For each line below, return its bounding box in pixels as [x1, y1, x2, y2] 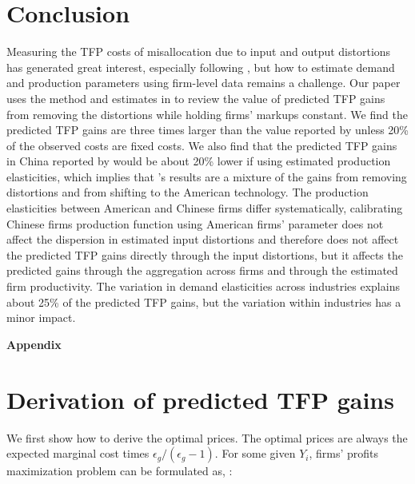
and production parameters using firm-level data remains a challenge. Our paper [6, 74, 401, 91]
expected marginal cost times [6, 445, 150, 462]
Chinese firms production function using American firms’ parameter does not [6, 215, 384, 232]
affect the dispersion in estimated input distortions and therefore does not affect [6, 231, 399, 248]
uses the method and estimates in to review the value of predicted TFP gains [6, 89, 385, 106]
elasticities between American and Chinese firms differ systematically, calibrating [6, 200, 403, 216]
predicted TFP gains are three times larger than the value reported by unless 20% [6, 121, 409, 138]
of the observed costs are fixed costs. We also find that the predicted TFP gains [6, 137, 397, 153]
